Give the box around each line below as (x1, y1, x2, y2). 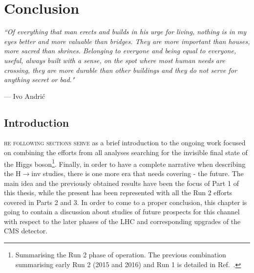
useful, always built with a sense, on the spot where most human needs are (4, 55, 225, 65)
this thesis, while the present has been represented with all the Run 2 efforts (4, 187, 233, 198)
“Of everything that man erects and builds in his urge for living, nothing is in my (4, 26, 247, 37)
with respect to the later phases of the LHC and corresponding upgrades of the (4, 216, 241, 226)
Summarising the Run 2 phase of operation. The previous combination (15, 250, 226, 260)
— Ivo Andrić (4, 91, 45, 101)
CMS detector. (4, 226, 48, 236)
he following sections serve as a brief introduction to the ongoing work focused (4, 137, 246, 148)
